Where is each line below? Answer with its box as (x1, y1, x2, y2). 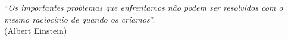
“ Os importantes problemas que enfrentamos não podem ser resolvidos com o (4, 1, 283, 13)
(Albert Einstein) (4, 24, 67, 37)
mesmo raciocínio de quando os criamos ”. (4, 12, 155, 25)
